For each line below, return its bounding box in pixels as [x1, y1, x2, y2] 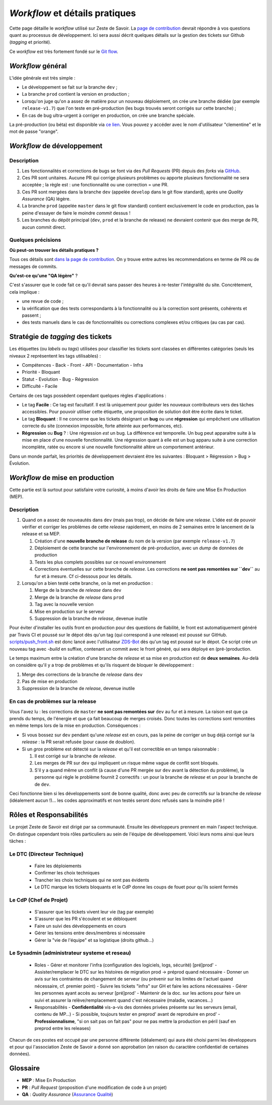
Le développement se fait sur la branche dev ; [22, 84, 118, 90]
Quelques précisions [9, 237, 61, 244]
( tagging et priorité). [9, 39, 51, 45]
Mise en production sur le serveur [34, 608, 105, 614]
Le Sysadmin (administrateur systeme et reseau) [9, 949, 131, 956]
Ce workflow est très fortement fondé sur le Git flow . [9, 48, 118, 54]
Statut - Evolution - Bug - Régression [22, 376, 99, 382]
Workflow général [9, 61, 67, 70]
